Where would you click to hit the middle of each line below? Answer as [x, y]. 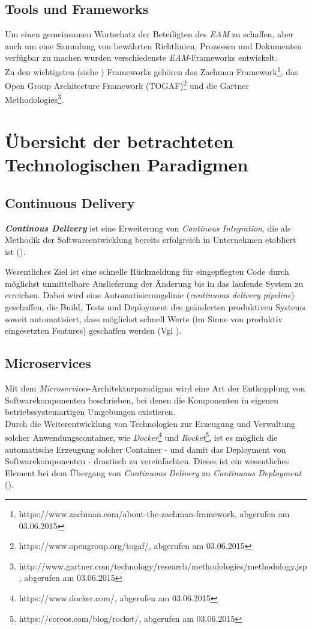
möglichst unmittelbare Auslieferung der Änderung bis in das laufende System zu [154, 283]
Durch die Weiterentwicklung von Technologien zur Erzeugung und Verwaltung [150, 423]
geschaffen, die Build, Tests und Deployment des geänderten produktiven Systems [155, 307]
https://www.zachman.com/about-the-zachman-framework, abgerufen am [154, 514]
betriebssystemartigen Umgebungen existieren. [90, 412]
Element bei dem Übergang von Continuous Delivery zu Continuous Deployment [153, 472]
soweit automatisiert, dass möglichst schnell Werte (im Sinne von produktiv [144, 318]
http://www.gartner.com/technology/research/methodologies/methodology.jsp [163, 566]
